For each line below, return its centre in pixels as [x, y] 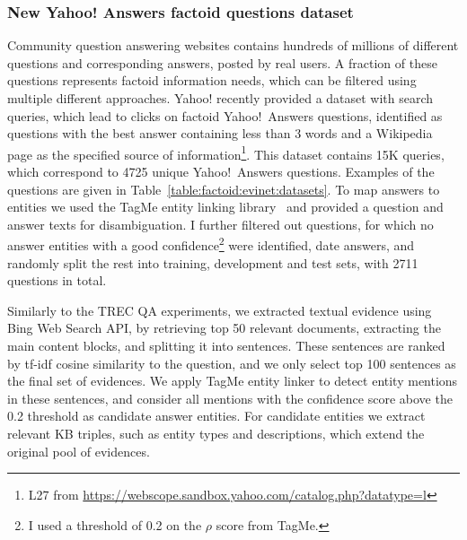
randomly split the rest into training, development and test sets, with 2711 [213, 262]
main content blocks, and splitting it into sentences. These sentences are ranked [226, 346]
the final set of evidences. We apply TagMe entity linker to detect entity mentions [233, 381]
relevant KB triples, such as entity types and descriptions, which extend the [216, 433]
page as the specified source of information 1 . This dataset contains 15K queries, [226, 152]
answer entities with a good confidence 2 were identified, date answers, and [211, 244]
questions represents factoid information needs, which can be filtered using [212, 80]
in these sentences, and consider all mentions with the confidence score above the [230, 398]
